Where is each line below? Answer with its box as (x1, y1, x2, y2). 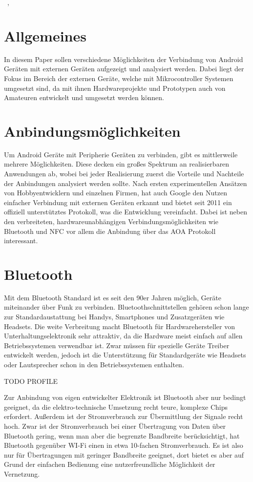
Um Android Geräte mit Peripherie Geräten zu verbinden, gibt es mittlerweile (4, 149, 238, 159)
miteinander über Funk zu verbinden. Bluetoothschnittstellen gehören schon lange (4, 302, 249, 312)
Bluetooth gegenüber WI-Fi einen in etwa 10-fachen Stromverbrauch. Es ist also (4, 440, 243, 450)
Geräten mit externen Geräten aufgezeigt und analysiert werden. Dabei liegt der (4, 63, 244, 74)
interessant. (4, 235, 38, 246)
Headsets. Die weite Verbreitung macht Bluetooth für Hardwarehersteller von (4, 321, 235, 331)
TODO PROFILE (4, 376, 58, 386)
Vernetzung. (4, 468, 40, 479)
